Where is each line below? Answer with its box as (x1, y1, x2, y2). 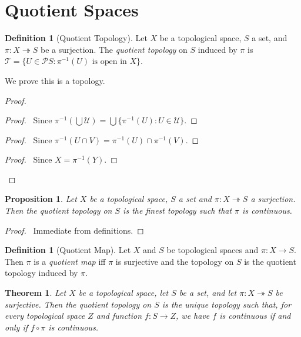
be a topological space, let (78, 287, 169, 299)
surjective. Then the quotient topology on (5, 298, 152, 310)
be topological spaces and (166, 244, 259, 256)
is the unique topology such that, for (162, 298, 292, 310)
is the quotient (244, 255, 296, 267)
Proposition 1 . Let (5, 193, 77, 205)
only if (5, 321, 28, 333)
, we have (176, 309, 210, 322)
